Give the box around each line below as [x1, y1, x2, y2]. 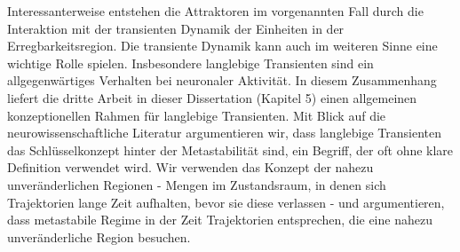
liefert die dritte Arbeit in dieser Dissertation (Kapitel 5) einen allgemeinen [7, 88, 417, 106]
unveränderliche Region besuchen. [7, 227, 191, 246]
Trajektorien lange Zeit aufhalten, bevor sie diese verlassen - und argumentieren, [7, 193, 445, 211]
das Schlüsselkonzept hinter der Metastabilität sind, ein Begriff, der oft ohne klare [7, 140, 454, 159]
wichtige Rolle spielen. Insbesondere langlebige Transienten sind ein [7, 53, 374, 72]
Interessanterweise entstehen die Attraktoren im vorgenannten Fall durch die [7, 2, 424, 20]
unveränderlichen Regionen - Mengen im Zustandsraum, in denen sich [7, 175, 386, 193]
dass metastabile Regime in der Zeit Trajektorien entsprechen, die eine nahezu [7, 210, 432, 229]
